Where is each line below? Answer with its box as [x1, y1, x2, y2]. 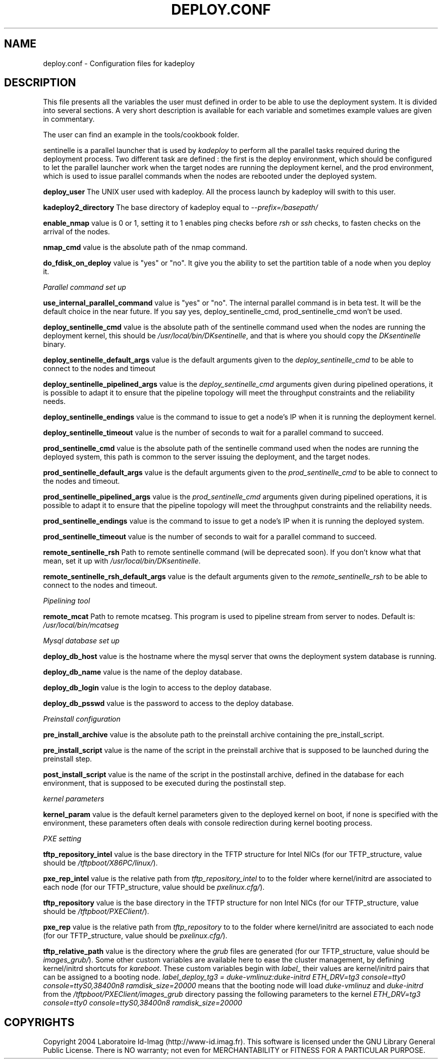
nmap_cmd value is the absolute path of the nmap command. [43, 243, 248, 252]
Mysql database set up [43, 636, 120, 645]
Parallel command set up [43, 283, 126, 292]
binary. [43, 340, 66, 349]
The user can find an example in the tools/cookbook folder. [43, 130, 239, 139]
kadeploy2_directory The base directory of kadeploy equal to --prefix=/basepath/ [43, 203, 318, 212]
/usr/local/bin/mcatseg [43, 621, 119, 630]
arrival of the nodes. [43, 227, 110, 236]
